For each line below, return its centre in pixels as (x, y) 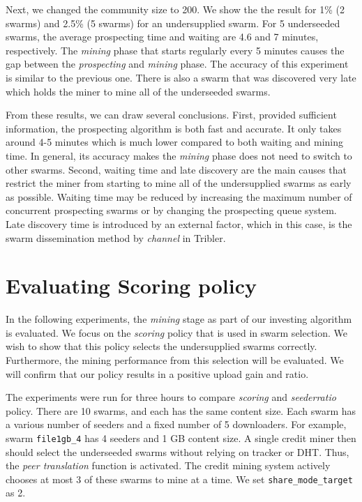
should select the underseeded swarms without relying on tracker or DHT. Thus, (178, 451)
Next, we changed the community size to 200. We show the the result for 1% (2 (175, 9)
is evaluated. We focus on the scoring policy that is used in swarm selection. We (177, 332)
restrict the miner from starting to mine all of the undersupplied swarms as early (179, 183)
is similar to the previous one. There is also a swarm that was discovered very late (181, 77)
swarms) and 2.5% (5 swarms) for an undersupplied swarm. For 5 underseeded (173, 23)
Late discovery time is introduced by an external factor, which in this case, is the (179, 223)
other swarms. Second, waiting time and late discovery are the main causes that (176, 169)
